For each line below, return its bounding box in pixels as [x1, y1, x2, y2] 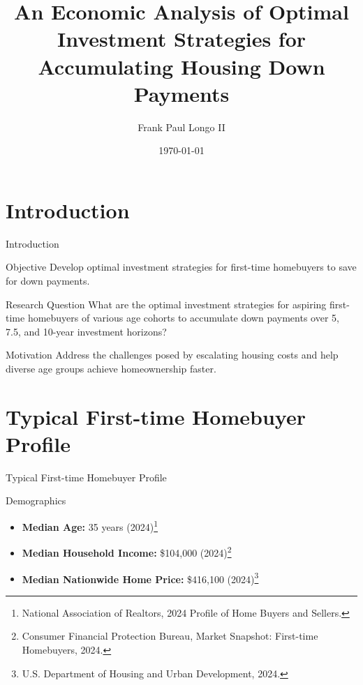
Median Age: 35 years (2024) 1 [22, 518, 158, 534]
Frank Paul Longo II [138, 119, 225, 134]
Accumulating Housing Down [38, 52, 325, 80]
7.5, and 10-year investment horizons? [6, 324, 167, 338]
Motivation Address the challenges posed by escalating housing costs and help [6, 347, 339, 362]
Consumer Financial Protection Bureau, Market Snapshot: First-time [22, 628, 318, 643]
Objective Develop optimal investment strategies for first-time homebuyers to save [6, 259, 357, 274]
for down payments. [6, 273, 90, 287]
